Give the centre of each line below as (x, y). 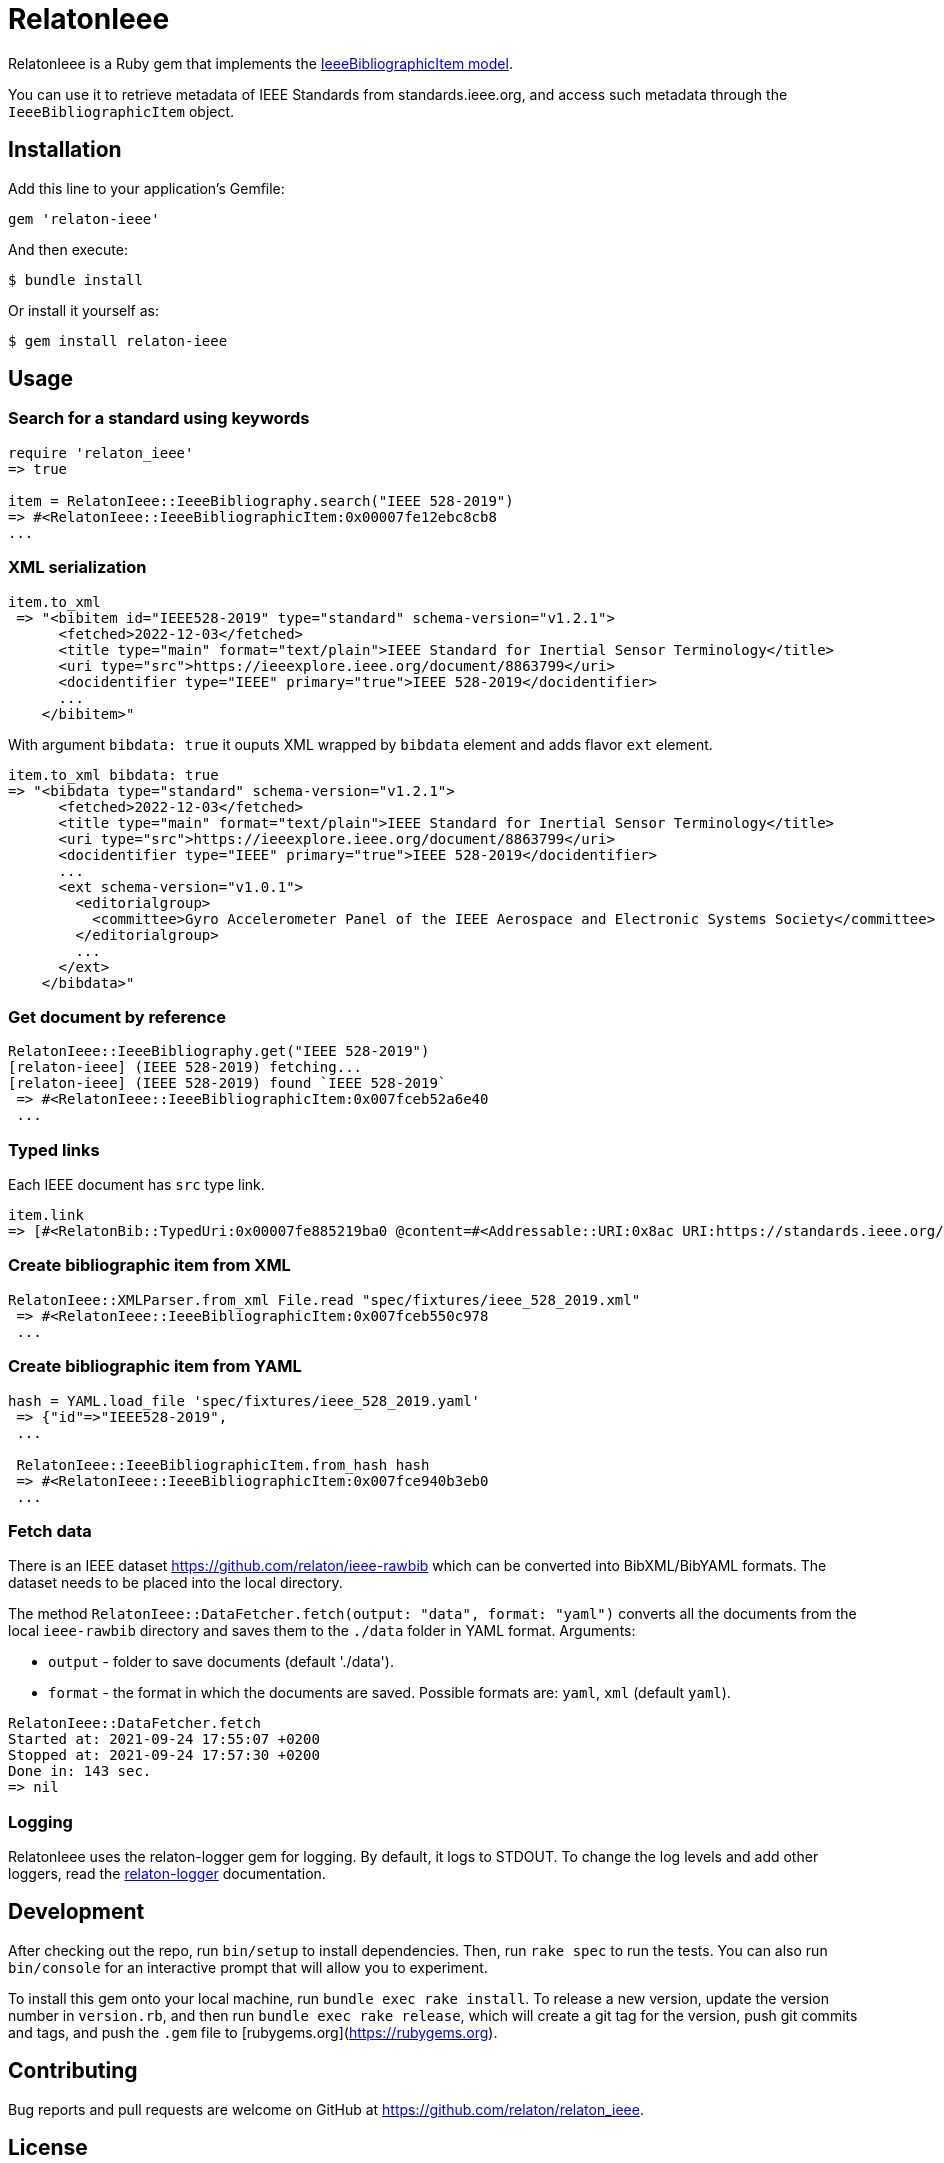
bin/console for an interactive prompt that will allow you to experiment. (248, 1967)
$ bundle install (75, 279)
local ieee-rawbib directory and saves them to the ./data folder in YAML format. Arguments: (322, 1631)
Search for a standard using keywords (159, 418)
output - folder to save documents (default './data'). (221, 1662)
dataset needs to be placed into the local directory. (175, 1583)
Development (76, 1912)
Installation (65, 150)
